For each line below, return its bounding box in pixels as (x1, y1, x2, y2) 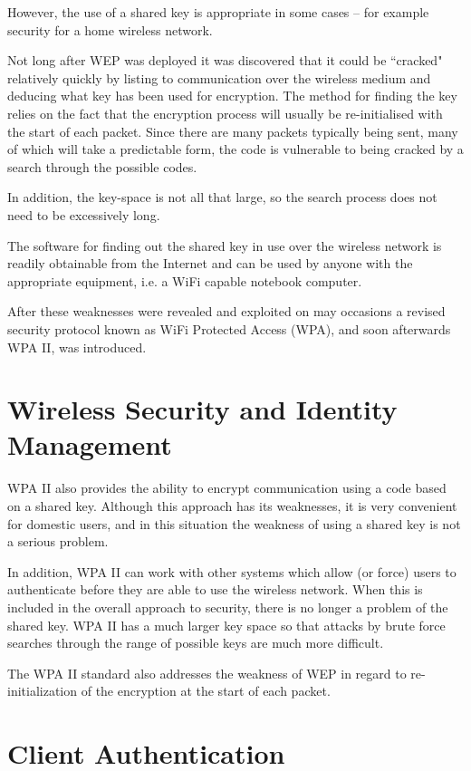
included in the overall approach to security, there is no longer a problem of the (7, 597, 448, 616)
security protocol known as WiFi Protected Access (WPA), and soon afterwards (7, 319, 451, 338)
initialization (7, 681, 78, 700)
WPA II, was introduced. (7, 337, 147, 356)
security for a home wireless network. (7, 20, 213, 39)
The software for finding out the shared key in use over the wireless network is (7, 236, 442, 255)
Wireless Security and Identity (7, 390, 398, 428)
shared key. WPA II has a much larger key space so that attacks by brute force (7, 615, 446, 634)
